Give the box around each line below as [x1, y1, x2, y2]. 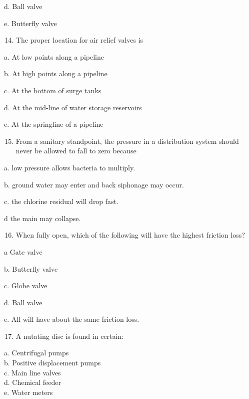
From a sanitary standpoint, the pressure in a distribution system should [15, 135, 239, 146]
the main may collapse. [10, 213, 81, 223]
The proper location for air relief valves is [15, 35, 143, 45]
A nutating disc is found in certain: [15, 330, 124, 341]
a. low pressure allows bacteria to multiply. [4, 162, 135, 172]
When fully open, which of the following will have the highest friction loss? [15, 230, 245, 240]
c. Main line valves [4, 367, 61, 377]
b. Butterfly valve [4, 263, 58, 274]
